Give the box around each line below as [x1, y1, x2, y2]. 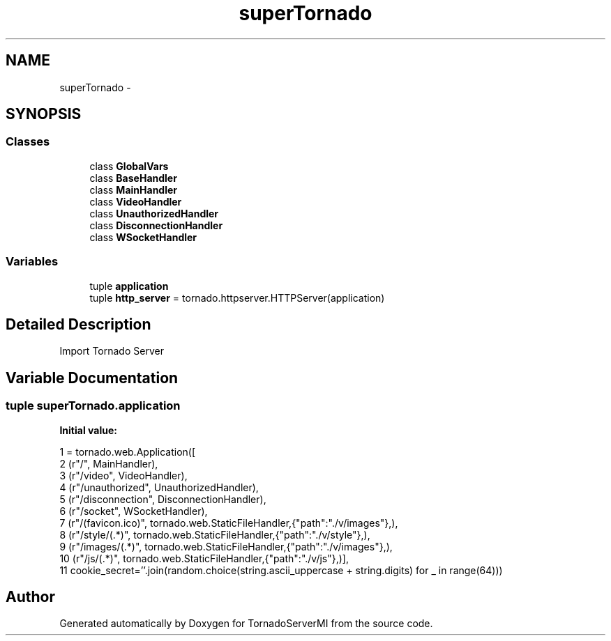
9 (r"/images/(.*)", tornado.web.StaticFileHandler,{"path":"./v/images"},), [59, 540, 393, 553]
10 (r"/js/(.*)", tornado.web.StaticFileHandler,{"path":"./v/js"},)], [59, 552, 349, 564]
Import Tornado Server [59, 345, 164, 357]
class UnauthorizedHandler [89, 207, 219, 219]
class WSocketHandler [89, 231, 197, 243]
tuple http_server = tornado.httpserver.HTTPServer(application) [89, 291, 385, 304]
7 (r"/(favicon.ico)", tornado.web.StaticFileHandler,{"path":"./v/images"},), [59, 516, 398, 529]
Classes [6, 134, 50, 149]
